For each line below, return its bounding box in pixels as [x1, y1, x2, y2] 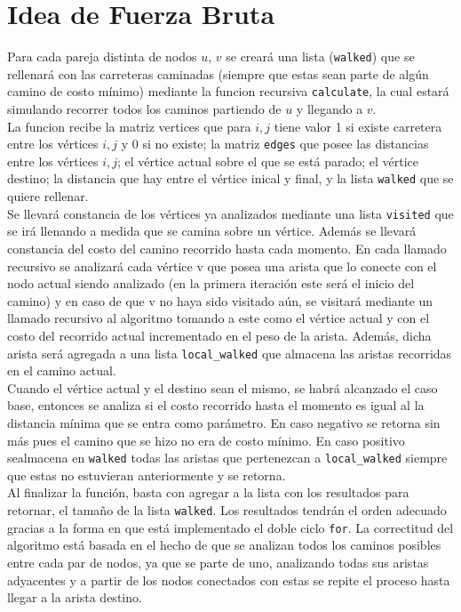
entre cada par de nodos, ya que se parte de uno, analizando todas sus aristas [7, 552, 429, 571]
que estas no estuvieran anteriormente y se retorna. [7, 465, 286, 484]
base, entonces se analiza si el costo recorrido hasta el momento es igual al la [7, 396, 425, 415]
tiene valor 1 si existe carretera [274, 117, 442, 135]
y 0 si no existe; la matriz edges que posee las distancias [121, 134, 429, 153]
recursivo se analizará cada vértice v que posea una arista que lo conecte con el [7, 256, 437, 275]
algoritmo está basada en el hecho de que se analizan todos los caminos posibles [7, 535, 441, 554]
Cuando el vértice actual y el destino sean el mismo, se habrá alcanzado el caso [7, 378, 438, 397]
